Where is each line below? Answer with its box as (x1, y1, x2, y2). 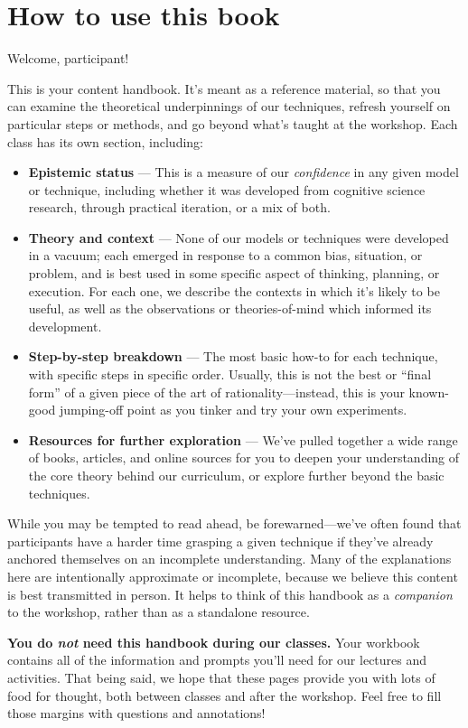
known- (408, 382, 449, 401)
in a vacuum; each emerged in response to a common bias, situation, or (28, 246, 423, 265)
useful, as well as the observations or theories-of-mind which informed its (28, 299, 432, 318)
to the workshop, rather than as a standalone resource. (7, 602, 310, 621)
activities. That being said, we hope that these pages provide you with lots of (7, 667, 435, 686)
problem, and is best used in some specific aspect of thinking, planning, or (28, 264, 440, 283)
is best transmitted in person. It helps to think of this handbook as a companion (7, 584, 453, 603)
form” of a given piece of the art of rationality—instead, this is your (28, 382, 405, 401)
